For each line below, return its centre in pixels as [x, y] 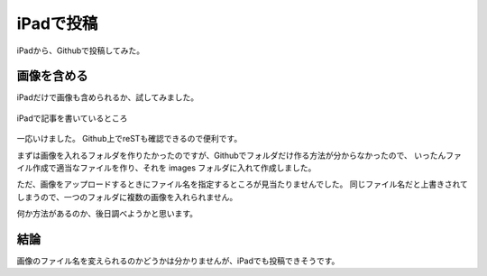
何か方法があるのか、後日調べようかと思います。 [107, 214]
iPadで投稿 [57, 23]
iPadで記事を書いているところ [72, 118]
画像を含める [52, 76]
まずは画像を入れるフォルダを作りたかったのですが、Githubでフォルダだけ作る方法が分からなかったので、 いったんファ [239, 155]
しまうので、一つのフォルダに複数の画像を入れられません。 [127, 197]
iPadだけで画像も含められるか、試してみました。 [108, 97]
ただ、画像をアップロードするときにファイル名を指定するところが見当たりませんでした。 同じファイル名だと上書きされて [242, 184]
